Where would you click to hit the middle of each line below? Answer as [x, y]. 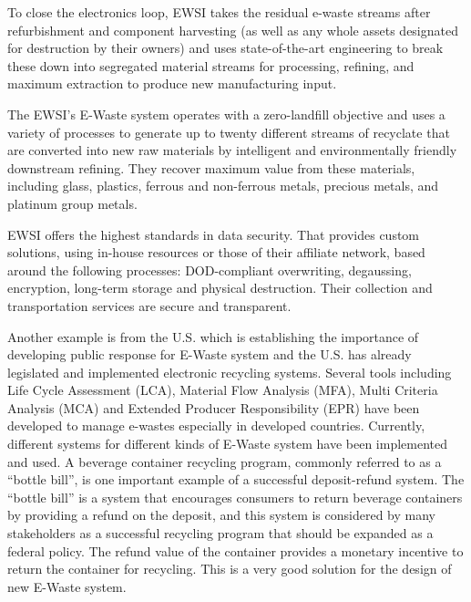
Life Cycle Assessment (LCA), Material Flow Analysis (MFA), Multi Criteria [223, 390]
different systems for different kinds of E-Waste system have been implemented [228, 444]
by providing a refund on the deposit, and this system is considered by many [221, 515]
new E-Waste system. [67, 586]
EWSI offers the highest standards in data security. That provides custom [214, 234]
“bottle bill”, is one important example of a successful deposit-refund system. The [236, 479]
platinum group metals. [72, 203]
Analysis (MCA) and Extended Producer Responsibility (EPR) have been [214, 407]
